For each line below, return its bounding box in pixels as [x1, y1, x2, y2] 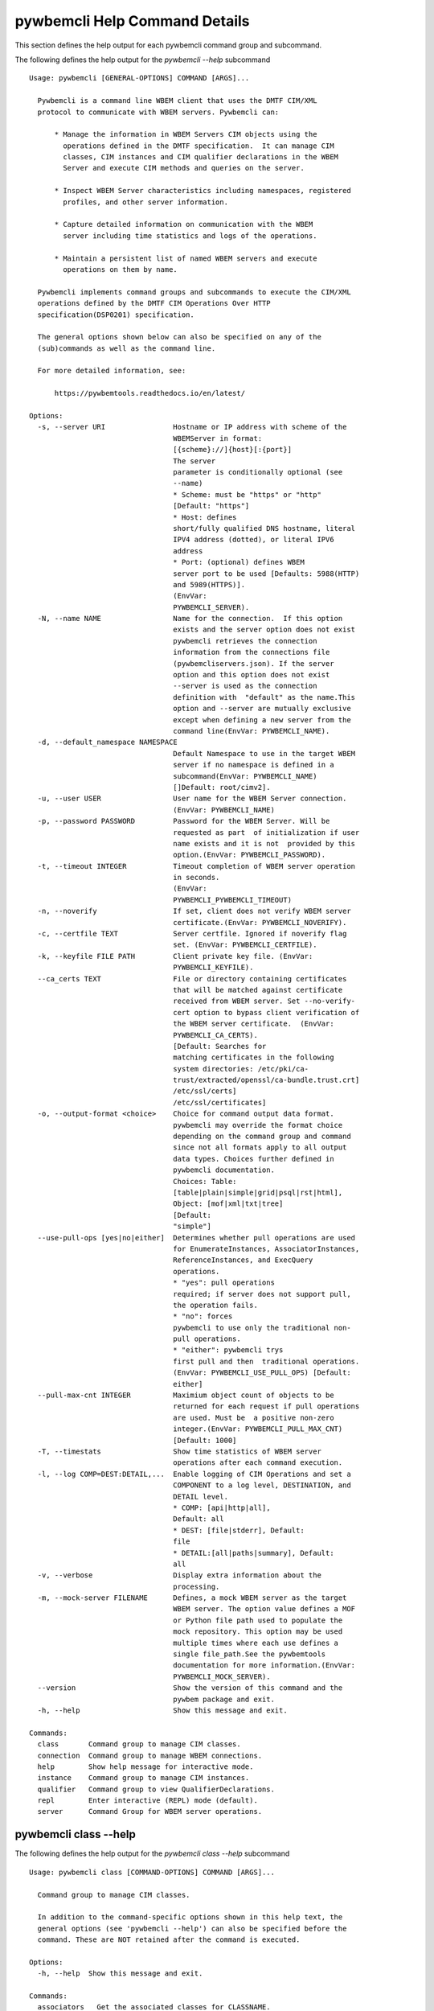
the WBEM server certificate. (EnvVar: [173, 1019, 334, 1029]
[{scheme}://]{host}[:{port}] [173, 445, 293, 454]
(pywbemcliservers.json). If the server [173, 659, 334, 668]
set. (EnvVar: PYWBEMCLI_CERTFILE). [173, 940, 317, 949]
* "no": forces [173, 1312, 233, 1321]
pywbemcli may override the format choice [173, 1121, 343, 1129]
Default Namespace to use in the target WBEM [173, 749, 356, 758]
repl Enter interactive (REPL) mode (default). [37, 1796, 259, 1805]
